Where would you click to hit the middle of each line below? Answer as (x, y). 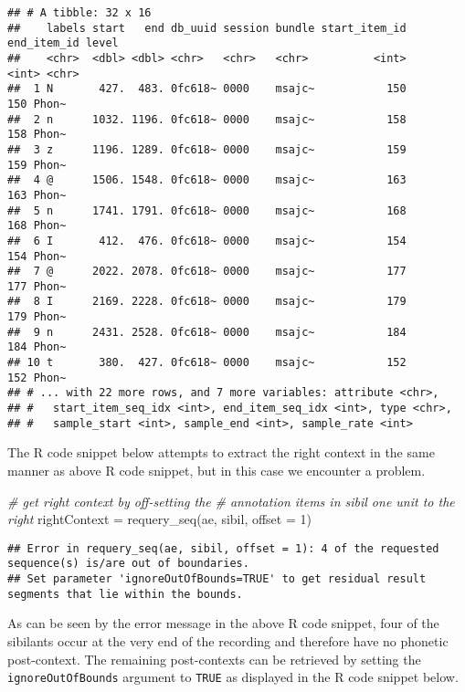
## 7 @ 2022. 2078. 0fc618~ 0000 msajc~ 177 (207, 272)
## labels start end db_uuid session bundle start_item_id (207, 28)
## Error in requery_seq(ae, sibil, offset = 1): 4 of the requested (223, 548)
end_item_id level (63, 43)
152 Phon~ (37, 377)
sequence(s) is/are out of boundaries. (128, 564)
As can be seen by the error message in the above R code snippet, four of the (223, 623)
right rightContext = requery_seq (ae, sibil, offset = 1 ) (159, 519)
